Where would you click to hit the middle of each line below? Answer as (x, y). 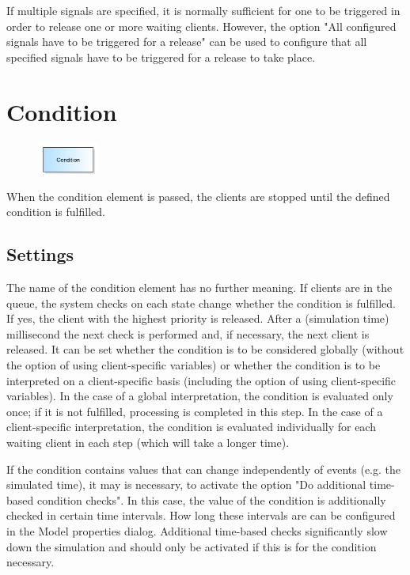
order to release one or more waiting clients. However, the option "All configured (201, 26)
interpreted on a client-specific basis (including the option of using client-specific (201, 380)
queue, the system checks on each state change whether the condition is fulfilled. (201, 303)
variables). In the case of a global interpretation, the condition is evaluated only (200, 396)
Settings (40, 254)
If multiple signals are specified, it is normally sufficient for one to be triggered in (203, 10)
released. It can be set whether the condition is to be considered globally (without (205, 349)
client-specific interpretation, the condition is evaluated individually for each (191, 427)
